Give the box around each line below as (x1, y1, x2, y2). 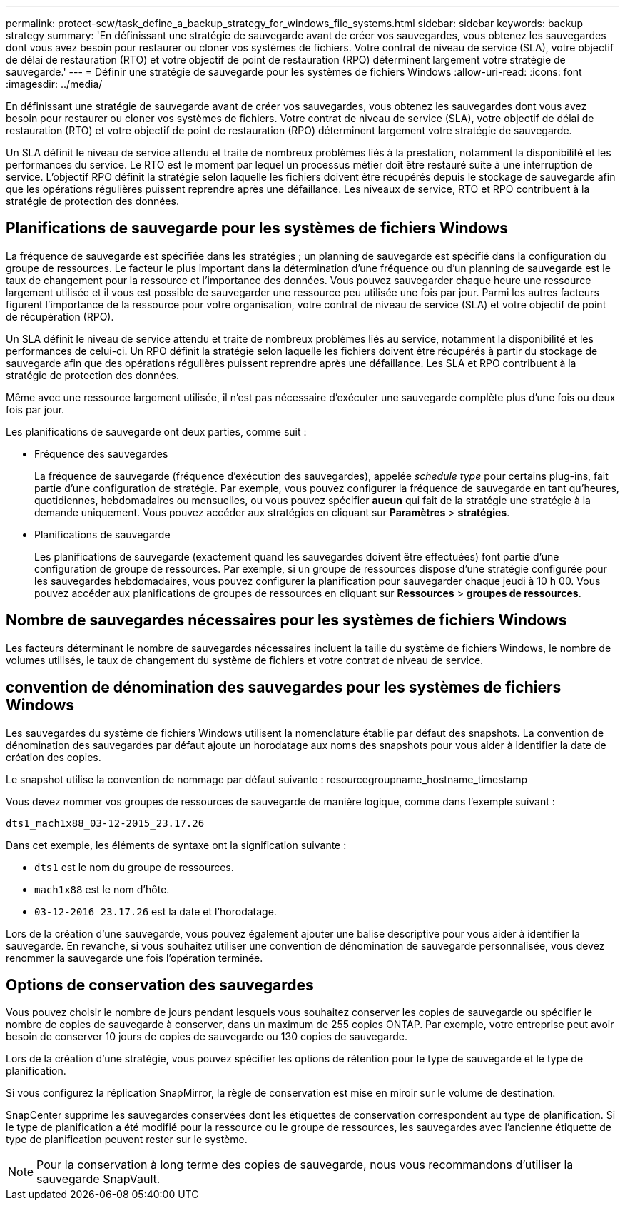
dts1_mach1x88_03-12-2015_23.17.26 (6, 817, 205, 829)
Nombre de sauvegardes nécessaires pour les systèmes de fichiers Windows (6, 611, 567, 630)
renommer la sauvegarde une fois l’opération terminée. (6, 951, 263, 964)
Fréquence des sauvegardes (34, 447, 168, 460)
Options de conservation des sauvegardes (6, 975, 314, 994)
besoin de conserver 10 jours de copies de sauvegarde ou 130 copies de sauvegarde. (6, 1030, 407, 1043)
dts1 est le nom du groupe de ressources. (34, 860, 234, 873)
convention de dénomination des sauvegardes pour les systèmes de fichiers (6, 678, 562, 697)
